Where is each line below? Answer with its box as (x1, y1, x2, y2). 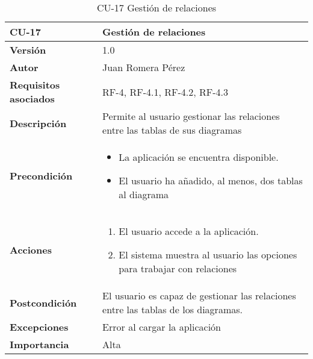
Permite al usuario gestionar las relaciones (102, 109, 280, 123)
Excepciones (10, 320, 69, 334)
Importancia (10, 337, 69, 351)
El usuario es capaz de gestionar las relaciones (102, 289, 296, 302)
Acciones (10, 243, 52, 257)
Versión (10, 43, 46, 57)
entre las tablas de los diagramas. (102, 302, 243, 316)
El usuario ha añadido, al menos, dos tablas (119, 173, 303, 187)
